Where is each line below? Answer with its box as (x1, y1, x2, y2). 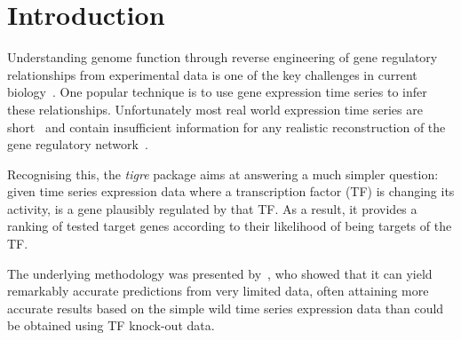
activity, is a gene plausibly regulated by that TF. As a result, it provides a (7, 199, 417, 217)
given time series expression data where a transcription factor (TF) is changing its (7, 182, 455, 201)
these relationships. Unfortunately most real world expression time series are (7, 99, 423, 118)
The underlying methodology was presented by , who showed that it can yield (7, 264, 433, 282)
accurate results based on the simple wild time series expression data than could (7, 298, 444, 317)
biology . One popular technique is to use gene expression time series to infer (7, 83, 427, 101)
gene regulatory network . (7, 135, 148, 154)
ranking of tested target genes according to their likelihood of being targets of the (7, 217, 452, 235)
